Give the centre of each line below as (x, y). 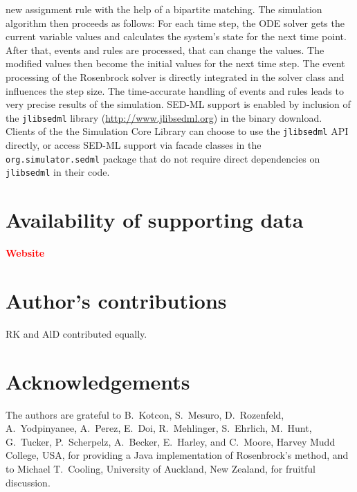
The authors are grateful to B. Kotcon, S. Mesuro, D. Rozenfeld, (145, 414)
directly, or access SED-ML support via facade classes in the (134, 145)
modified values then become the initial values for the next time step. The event (175, 63)
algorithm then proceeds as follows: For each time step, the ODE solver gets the (175, 22)
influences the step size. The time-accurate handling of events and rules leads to (175, 90)
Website (25, 253)
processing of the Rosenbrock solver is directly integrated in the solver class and (175, 76)
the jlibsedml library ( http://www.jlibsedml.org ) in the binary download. (164, 117)
